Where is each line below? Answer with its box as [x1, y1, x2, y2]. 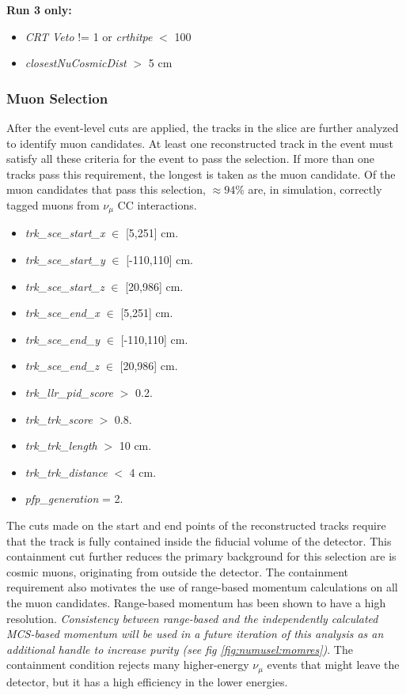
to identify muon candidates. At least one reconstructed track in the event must [6, 134, 393, 151]
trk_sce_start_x [25, 225, 105, 241]
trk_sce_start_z [25, 278, 104, 294]
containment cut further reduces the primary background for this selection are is [6, 548, 397, 565]
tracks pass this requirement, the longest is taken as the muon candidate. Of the [6, 165, 396, 182]
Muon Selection [6, 88, 108, 108]
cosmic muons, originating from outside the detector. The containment [6, 563, 348, 580]
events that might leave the [267, 656, 400, 673]
